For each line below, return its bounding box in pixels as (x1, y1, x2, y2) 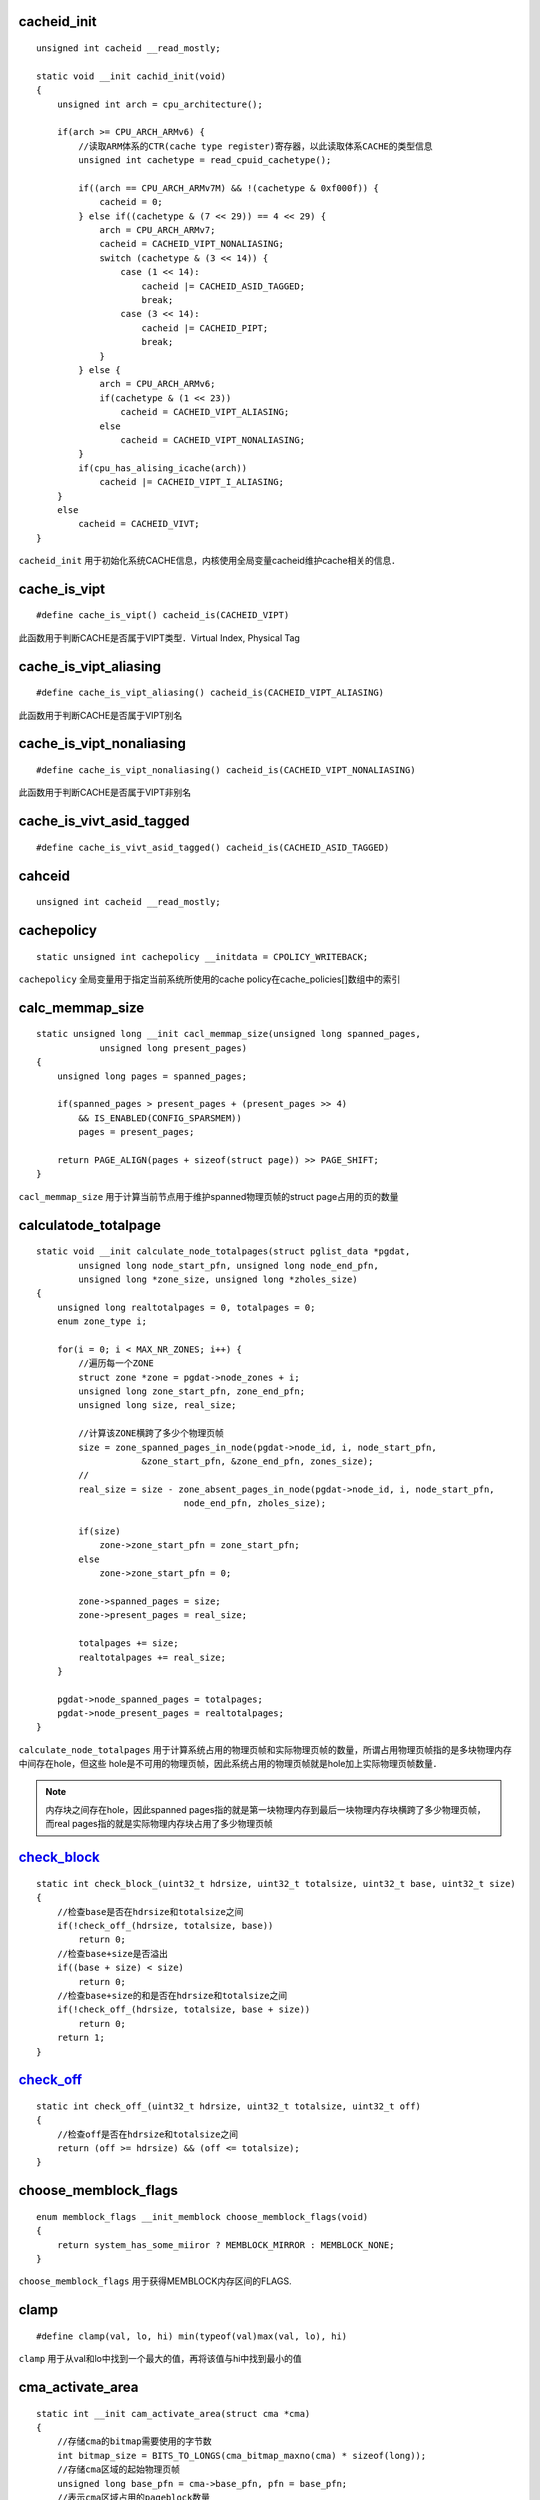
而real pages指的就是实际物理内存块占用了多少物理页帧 (45, 1818, 274, 1830)
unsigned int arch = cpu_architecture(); (56, 98, 264, 110)
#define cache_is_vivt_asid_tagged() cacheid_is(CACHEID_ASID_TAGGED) (36, 841, 390, 853)
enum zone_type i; (56, 1316, 148, 1327)
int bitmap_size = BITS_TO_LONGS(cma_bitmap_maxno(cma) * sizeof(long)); (56, 2450, 427, 2461)
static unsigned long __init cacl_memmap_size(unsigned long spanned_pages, (36, 1028, 422, 1040)
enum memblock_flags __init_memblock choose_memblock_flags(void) (36, 2211, 369, 2222)
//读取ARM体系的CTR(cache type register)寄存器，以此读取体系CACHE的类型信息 (78, 140, 434, 152)
